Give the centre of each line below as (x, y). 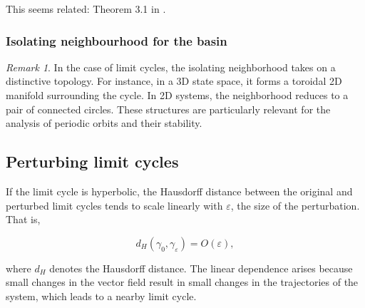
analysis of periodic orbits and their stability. (104, 123)
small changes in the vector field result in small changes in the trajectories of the (182, 282)
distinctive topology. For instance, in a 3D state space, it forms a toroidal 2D (174, 81)
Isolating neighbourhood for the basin (117, 40)
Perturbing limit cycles (92, 161)
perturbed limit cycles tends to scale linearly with (114, 205)
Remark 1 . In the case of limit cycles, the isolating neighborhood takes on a (171, 67)
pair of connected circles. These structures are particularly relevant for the (168, 109)
